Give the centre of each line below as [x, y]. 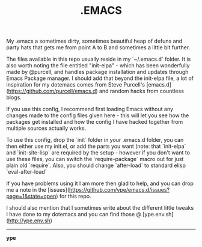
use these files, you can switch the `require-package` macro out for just [95, 159]
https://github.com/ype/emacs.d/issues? [119, 190]
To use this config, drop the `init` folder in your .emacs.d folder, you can [95, 140]
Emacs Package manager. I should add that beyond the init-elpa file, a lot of [100, 78]
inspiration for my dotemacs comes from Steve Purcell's [76, 85]
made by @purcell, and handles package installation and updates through [97, 72]
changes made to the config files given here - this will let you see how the [98, 115]
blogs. [14, 97]
